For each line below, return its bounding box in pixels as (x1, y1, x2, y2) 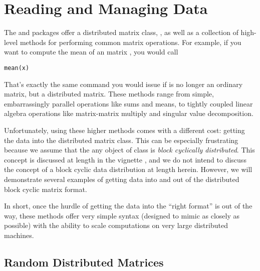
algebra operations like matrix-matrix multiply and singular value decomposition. (4, 108, 253, 118)
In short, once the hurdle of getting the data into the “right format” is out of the (4, 200, 252, 211)
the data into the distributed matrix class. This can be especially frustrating (4, 134, 238, 145)
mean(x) (4, 64, 30, 71)
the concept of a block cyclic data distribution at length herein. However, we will (4, 164, 252, 174)
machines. (4, 229, 34, 240)
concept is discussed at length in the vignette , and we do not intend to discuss (4, 154, 246, 164)
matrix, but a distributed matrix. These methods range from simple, (4, 88, 214, 99)
